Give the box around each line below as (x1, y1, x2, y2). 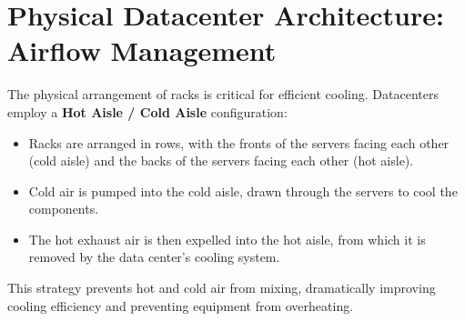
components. (28, 199, 99, 218)
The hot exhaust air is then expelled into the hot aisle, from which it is (28, 229, 426, 248)
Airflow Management (7, 32, 277, 69)
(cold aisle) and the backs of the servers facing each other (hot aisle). (28, 151, 414, 170)
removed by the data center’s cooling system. (28, 247, 280, 266)
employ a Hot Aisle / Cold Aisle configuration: (7, 102, 288, 121)
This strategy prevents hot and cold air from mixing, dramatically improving (7, 278, 436, 297)
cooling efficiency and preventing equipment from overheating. (7, 296, 354, 315)
